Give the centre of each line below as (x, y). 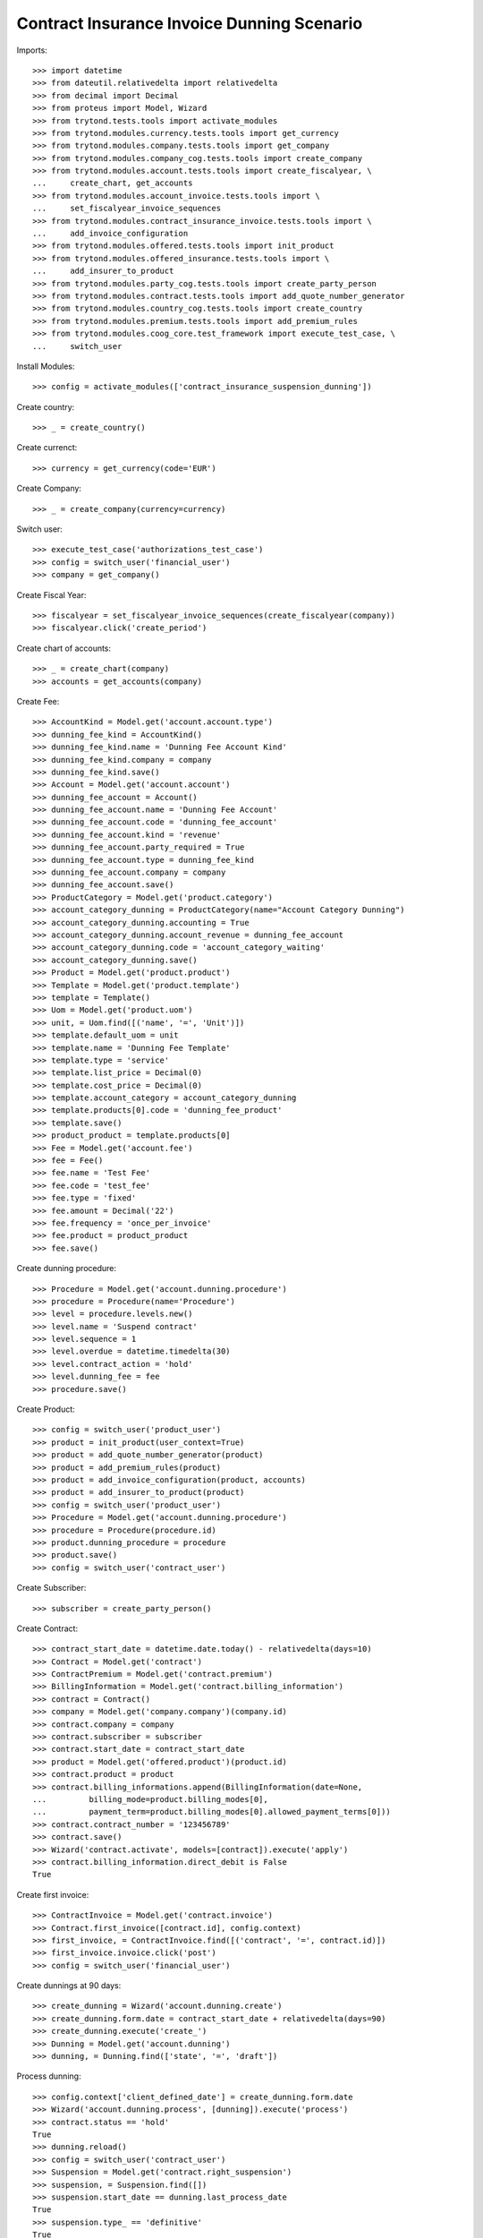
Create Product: (46, 1409)
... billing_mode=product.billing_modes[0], (150, 1799)
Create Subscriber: (51, 1588)
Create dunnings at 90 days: (69, 1986)
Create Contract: (47, 1628)
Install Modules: (46, 366)
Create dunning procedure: (66, 1268)
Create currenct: (47, 448)
